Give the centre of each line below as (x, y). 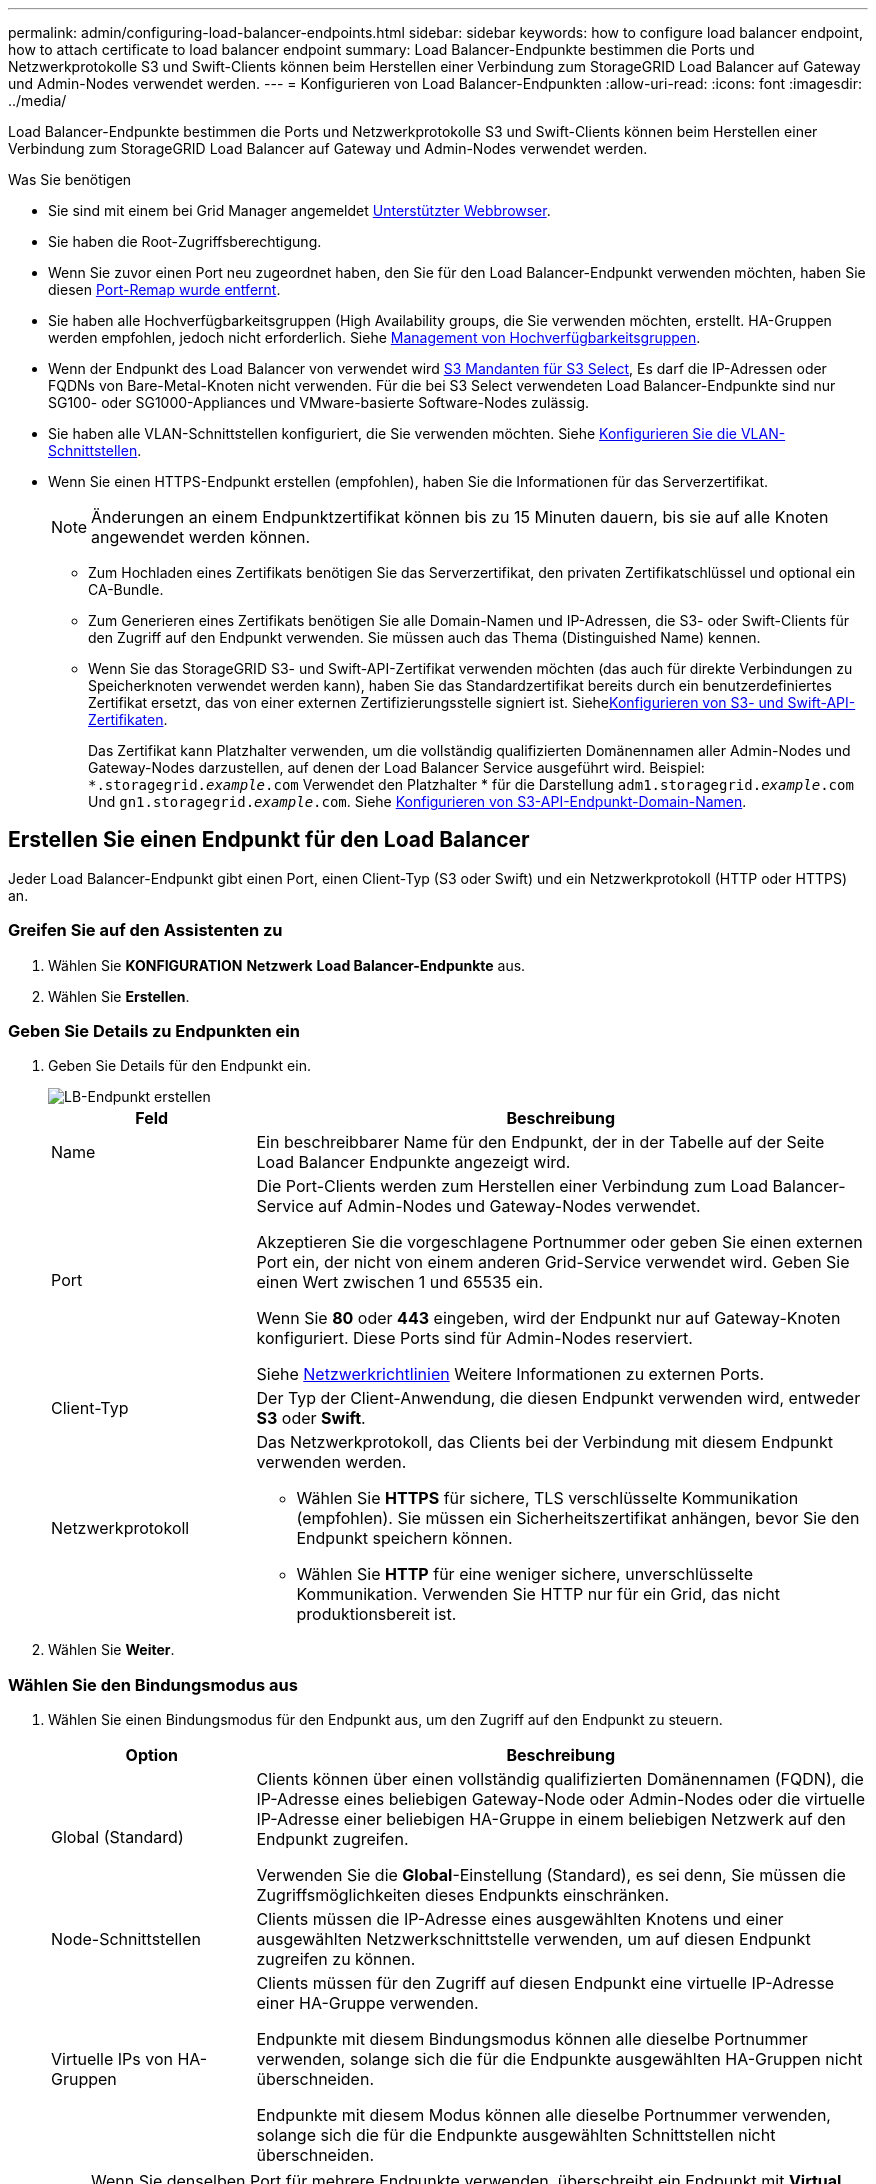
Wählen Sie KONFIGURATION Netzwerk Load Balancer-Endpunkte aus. (287, 965)
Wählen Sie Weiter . (111, 1650)
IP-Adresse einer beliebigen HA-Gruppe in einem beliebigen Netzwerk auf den (551, 1819)
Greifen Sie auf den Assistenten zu (145, 930)
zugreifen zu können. (336, 1959)
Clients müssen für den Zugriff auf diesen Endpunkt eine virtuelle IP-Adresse (545, 1983)
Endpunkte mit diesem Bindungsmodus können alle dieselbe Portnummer (532, 2039)
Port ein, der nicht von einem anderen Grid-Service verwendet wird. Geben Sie (553, 1262)
